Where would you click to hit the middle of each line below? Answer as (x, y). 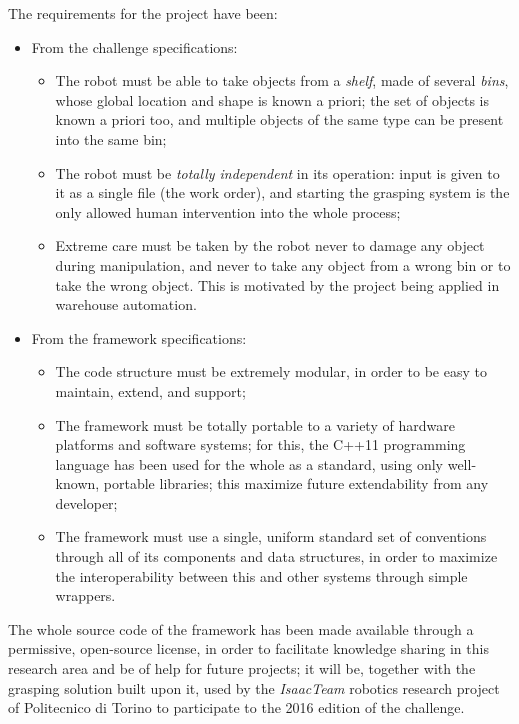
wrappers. (85, 595)
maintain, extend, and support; (150, 390)
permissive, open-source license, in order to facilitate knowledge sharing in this (248, 648)
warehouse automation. (126, 304)
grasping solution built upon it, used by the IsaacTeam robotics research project (254, 687)
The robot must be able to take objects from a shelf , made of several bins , (282, 80)
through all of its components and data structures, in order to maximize (276, 556)
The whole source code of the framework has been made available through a (241, 628)
